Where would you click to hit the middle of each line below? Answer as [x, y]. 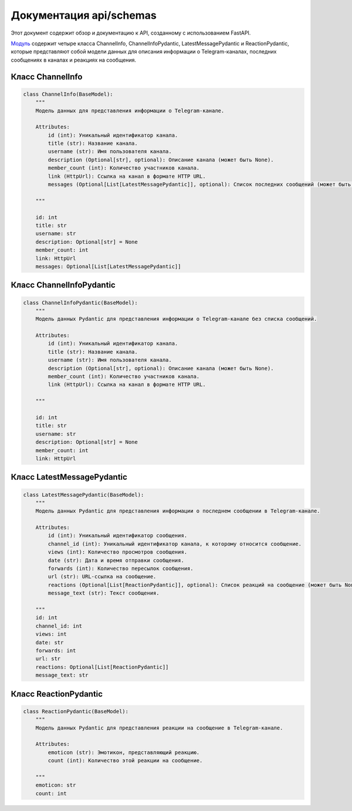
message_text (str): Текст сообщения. [104, 593]
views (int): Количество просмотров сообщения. [118, 552]
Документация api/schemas [84, 15]
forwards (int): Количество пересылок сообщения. [121, 569]
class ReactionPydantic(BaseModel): [76, 711]
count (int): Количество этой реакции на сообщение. [125, 761]
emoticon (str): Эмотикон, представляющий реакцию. [124, 752]
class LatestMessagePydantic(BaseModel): [84, 495]
